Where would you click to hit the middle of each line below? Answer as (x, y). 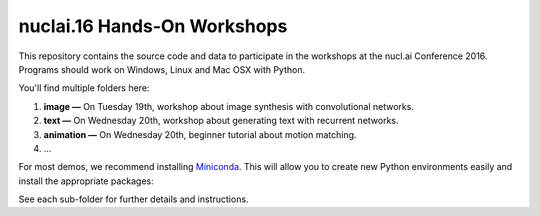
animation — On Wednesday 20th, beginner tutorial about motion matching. (200, 134)
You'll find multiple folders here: (84, 88)
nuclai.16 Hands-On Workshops (153, 26)
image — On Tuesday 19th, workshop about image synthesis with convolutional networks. (229, 106)
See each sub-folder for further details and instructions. (133, 199)
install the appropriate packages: (86, 181)
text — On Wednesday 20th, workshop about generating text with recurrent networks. (221, 121)
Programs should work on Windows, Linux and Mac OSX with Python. (162, 69)
